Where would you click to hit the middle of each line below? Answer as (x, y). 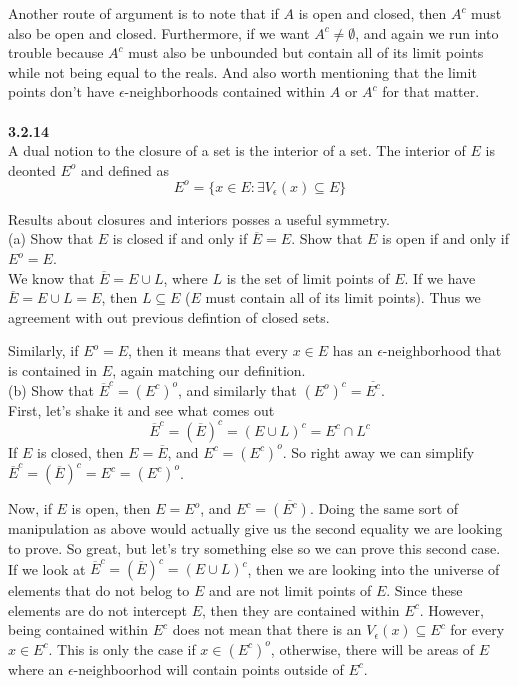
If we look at (47, 568)
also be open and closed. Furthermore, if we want (159, 32)
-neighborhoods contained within (225, 91)
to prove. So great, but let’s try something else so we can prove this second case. (254, 548)
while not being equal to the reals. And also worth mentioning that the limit (242, 71)
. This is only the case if (122, 648)
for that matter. (431, 91)
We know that (51, 277)
